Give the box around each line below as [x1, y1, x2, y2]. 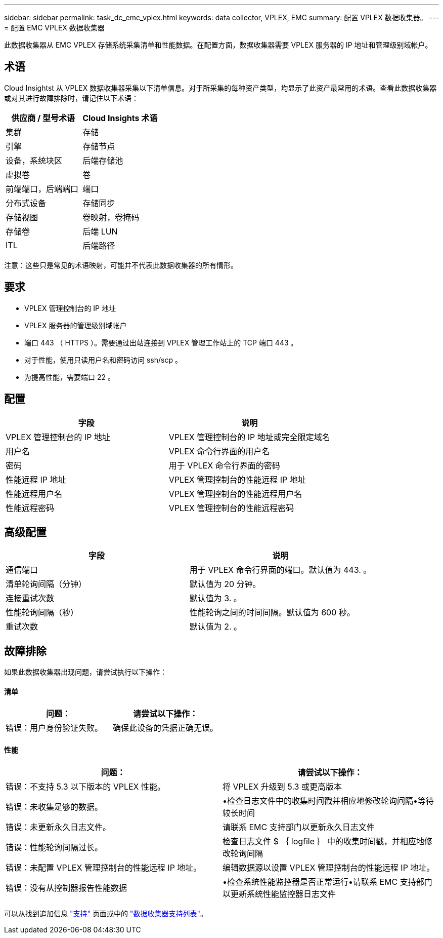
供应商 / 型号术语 [11, 112, 75, 123]
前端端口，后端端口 [6, 183, 79, 194]
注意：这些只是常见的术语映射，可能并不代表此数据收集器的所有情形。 [4, 260, 238, 269]
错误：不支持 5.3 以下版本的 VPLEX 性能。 [6, 781, 165, 792]
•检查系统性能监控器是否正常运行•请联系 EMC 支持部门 [223, 876, 432, 887]
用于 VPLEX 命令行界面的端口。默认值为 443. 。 [189, 565, 372, 575]
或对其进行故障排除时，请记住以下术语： [4, 93, 139, 102]
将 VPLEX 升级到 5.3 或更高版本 [223, 781, 342, 792]
